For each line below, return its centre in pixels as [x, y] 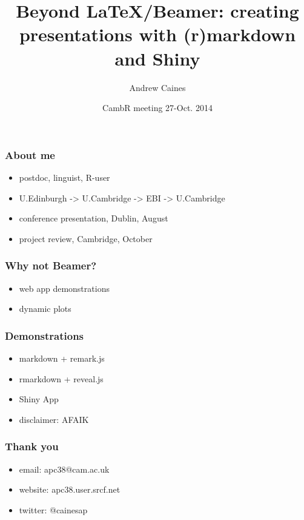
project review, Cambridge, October [86, 238]
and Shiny [157, 58]
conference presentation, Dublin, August [94, 218]
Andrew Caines [157, 87]
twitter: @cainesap [53, 509]
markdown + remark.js [62, 358]
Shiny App [39, 399]
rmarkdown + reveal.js [61, 378]
